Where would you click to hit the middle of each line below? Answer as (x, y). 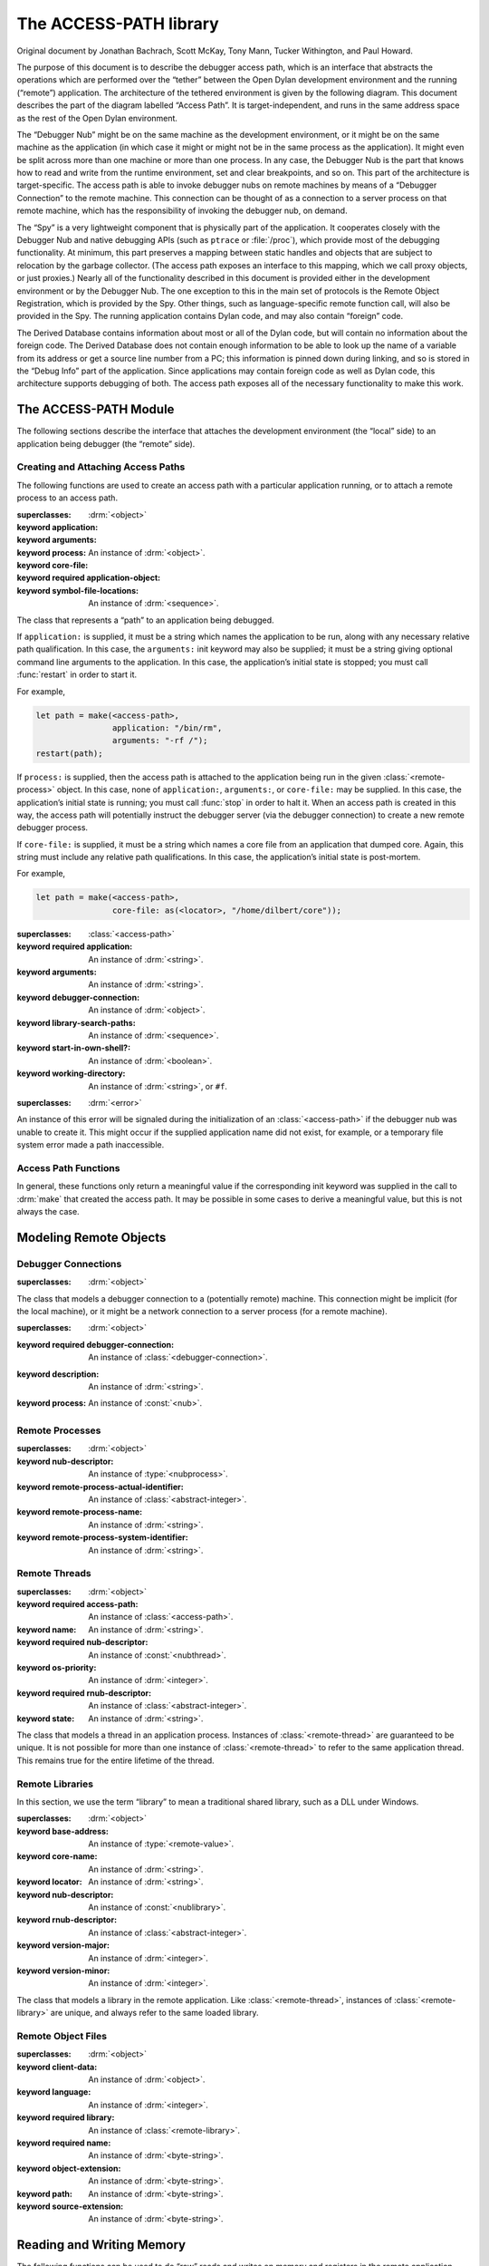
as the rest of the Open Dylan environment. (97, 118)
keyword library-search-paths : (76, 1022)
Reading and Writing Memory (101, 2245)
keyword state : (46, 1719)
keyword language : (54, 2092)
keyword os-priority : (57, 1668)
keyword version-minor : (63, 1971)
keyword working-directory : (71, 1073)
